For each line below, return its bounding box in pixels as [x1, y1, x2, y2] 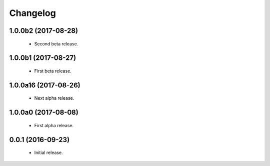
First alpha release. [34, 122, 74, 128]
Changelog [9, 7, 56, 18]
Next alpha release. [34, 95, 74, 101]
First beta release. [34, 68, 72, 74]
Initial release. [34, 150, 63, 156]
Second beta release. [34, 40, 78, 47]
